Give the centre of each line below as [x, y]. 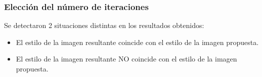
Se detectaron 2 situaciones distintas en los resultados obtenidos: [104, 25]
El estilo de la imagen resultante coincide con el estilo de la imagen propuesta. [137, 42]
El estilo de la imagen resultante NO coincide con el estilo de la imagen [126, 59]
